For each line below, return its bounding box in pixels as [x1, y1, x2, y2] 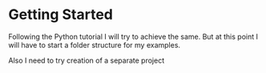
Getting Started [8, 6, 114, 24]
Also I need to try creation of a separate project [8, 56, 165, 65]
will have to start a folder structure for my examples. [8, 40, 181, 49]
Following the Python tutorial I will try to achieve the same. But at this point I [8, 32, 259, 41]
